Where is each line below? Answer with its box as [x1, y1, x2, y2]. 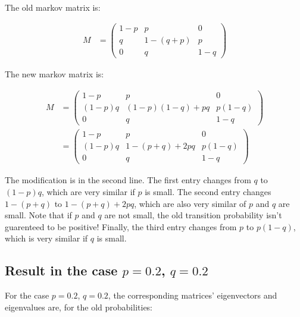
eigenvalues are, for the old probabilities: [5, 300, 153, 313]
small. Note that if [5, 209, 72, 221]
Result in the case [5, 261, 118, 280]
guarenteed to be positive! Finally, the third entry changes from [5, 220, 237, 233]
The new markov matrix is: [5, 68, 104, 80]
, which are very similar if [41, 185, 135, 197]
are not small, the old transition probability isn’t [104, 209, 282, 221]
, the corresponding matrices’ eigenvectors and [108, 289, 277, 302]
